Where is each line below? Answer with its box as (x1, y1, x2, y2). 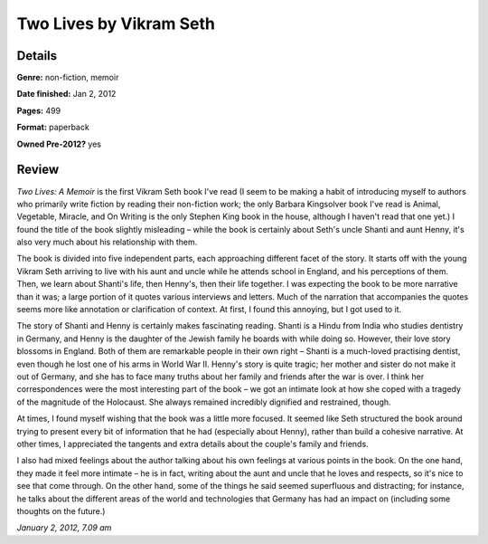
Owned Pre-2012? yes (16, 138, 101, 149)
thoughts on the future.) (16, 505, 106, 516)
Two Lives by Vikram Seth (16, 14, 216, 33)
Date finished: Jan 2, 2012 (16, 89, 117, 100)
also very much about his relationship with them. (16, 236, 198, 248)
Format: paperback (16, 122, 89, 133)
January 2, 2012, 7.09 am (16, 522, 112, 533)
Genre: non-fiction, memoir (16, 72, 119, 83)
